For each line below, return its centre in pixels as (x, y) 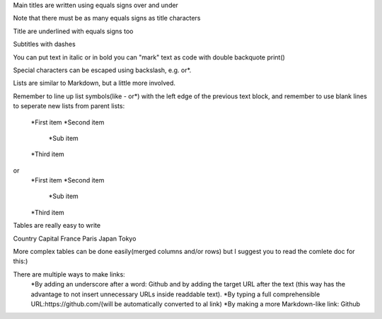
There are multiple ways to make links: (69, 274)
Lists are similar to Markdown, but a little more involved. (94, 83)
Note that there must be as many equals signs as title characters (107, 18)
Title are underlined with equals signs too (73, 31)
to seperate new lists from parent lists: (69, 106)
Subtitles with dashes (44, 44)
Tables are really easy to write (57, 226)
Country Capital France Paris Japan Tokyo (75, 238)
